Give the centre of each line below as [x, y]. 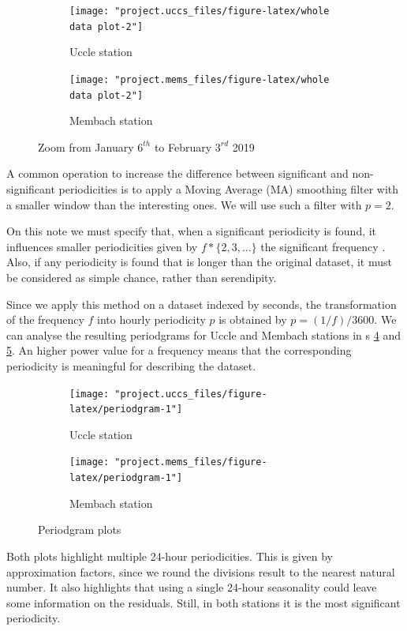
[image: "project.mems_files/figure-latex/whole [200, 79]
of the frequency [45, 319]
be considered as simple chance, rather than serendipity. [142, 277]
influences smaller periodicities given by [102, 246]
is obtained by [253, 319]
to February [183, 146]
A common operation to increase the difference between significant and [177, 173]
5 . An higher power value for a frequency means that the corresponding [179, 350]
